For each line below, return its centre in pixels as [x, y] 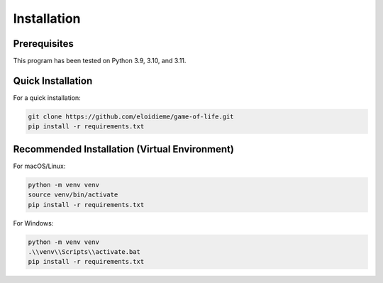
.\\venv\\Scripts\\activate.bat [84, 251]
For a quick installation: [47, 98]
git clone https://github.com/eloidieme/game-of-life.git [131, 116]
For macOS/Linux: [39, 166]
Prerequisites [43, 44]
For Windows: [33, 223]
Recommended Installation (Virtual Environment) [123, 149]
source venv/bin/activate [73, 195]
